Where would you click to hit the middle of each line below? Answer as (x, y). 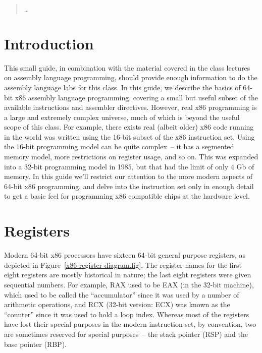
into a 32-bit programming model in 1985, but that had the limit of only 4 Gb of (129, 166)
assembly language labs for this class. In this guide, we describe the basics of (122, 87)
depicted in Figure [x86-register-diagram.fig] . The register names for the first (123, 264)
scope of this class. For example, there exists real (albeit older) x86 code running (129, 127)
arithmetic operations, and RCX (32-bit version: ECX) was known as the (117, 304)
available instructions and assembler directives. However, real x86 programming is (130, 107)
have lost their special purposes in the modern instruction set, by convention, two (130, 324)
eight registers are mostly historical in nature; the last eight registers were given (128, 275)
